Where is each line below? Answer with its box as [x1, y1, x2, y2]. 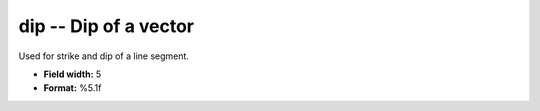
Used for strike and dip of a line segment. [18, 50, 190, 62]
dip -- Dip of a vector [18, 15, 195, 37]
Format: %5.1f [43, 82, 102, 94]
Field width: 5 [43, 68, 102, 80]
